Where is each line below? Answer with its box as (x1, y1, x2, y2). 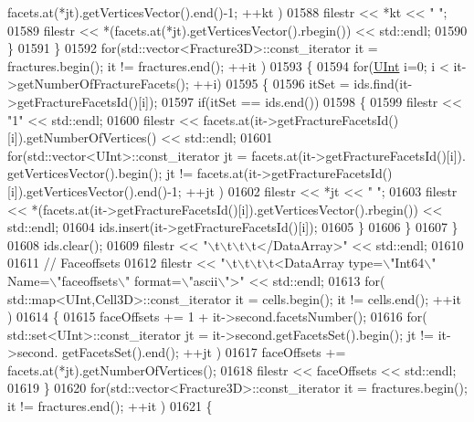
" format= (125, 270, 182, 290)
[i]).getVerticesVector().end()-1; (7, 181, 182, 200)
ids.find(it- (353, 74, 413, 93)
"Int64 (390, 253, 425, 272)
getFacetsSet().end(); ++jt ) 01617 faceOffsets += (61, 343, 346, 362)
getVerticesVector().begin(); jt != (7, 164, 194, 183)
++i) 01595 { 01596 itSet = (193, 74, 350, 93)
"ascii (188, 270, 218, 290)
